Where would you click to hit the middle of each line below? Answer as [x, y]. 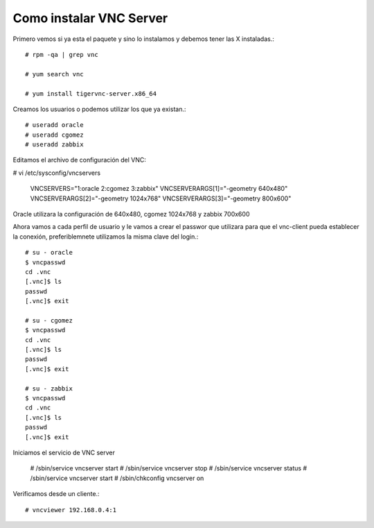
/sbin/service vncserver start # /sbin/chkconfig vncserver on [117, 478]
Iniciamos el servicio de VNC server [64, 452]
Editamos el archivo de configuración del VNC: [80, 160]
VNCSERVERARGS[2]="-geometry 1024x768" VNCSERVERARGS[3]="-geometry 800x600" [161, 198]
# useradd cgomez [54, 135]
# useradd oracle [54, 125]
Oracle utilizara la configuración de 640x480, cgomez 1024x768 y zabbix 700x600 [131, 214]
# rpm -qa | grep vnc [62, 54]
